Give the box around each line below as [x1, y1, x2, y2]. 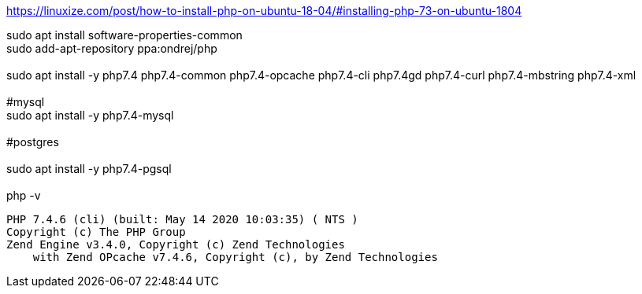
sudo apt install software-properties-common [6, 28, 243, 42]
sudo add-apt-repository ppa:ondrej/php [6, 42, 217, 55]
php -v [6, 189, 41, 202]
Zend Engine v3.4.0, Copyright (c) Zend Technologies [6, 238, 345, 251]
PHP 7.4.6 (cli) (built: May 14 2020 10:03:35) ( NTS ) [6, 213, 358, 226]
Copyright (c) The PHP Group [6, 226, 186, 238]
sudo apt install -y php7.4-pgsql [6, 162, 172, 175]
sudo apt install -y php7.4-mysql [6, 108, 174, 122]
